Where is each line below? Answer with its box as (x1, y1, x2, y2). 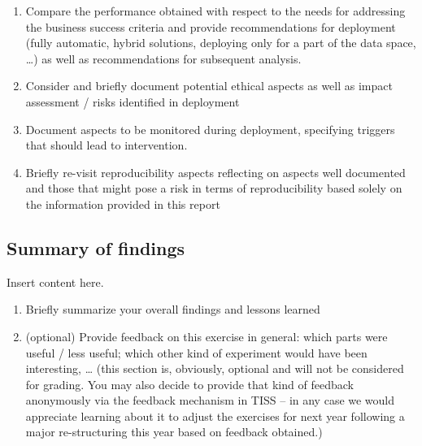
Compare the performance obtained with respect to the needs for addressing (25, 2, 406, 19)
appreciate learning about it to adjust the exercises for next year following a (25, 407, 405, 424)
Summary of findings (7, 235, 185, 260)
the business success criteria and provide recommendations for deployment (25, 18, 396, 35)
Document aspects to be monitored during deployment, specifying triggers (25, 120, 395, 137)
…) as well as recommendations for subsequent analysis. (25, 50, 302, 67)
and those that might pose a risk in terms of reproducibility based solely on (25, 180, 402, 197)
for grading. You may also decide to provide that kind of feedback (25, 375, 354, 392)
